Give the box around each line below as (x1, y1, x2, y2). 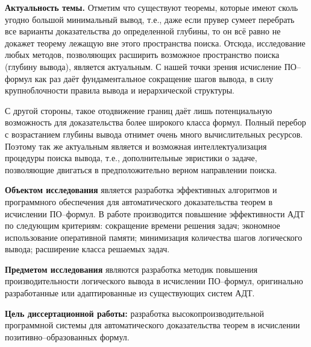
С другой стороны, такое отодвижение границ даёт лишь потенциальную (5, 104, 272, 116)
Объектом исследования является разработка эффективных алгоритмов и (5, 183, 277, 196)
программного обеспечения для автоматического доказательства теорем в (5, 195, 272, 208)
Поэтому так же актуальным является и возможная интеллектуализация (5, 139, 267, 152)
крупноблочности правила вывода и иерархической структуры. (5, 84, 234, 97)
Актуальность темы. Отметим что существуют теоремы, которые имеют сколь (5, 1, 298, 13)
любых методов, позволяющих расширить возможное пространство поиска (5, 48, 280, 61)
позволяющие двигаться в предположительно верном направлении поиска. (5, 163, 277, 176)
